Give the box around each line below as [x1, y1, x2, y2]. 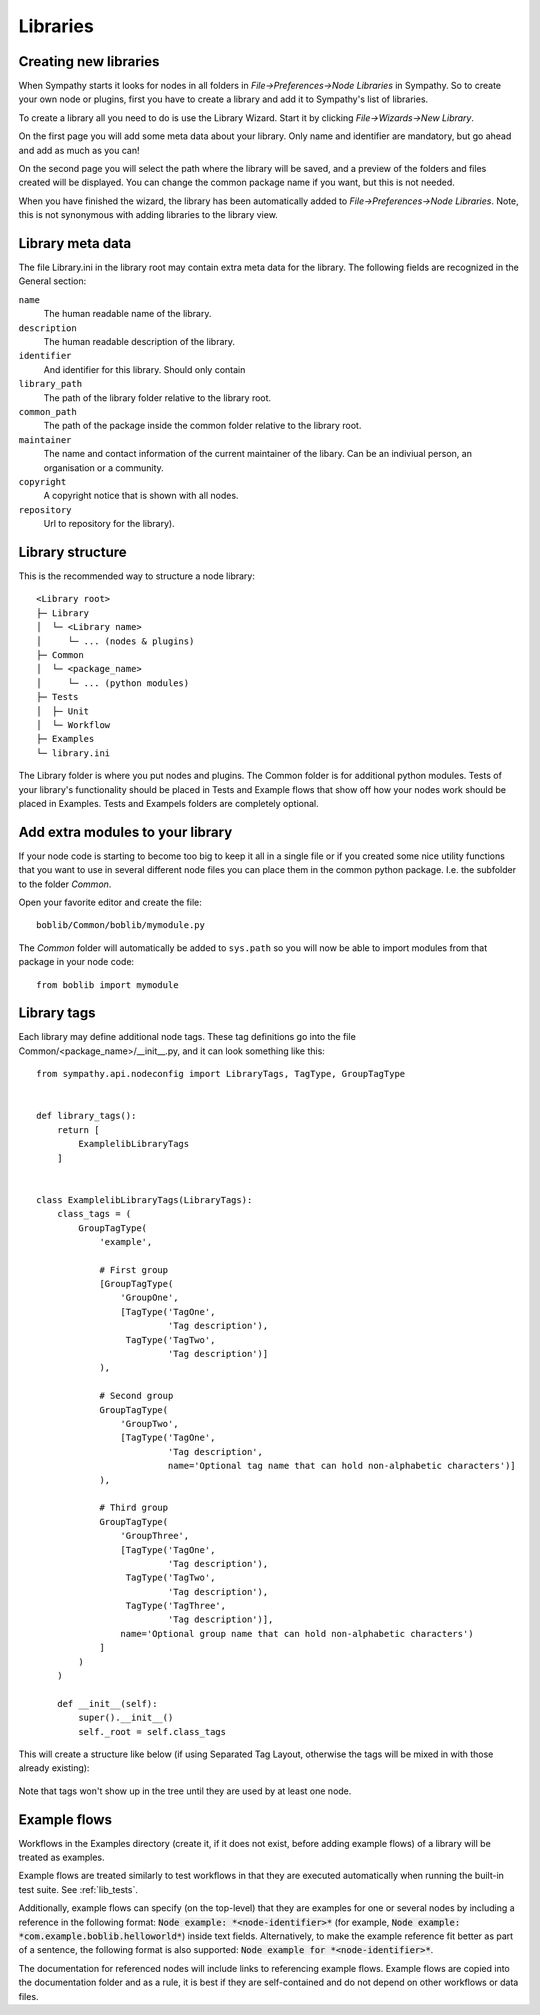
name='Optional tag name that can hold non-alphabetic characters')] [167, 1460, 517, 1472]
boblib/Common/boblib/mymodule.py [36, 920, 205, 931]
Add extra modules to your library [18, 823, 233, 840]
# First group [99, 1264, 169, 1275]
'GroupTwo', [120, 1418, 179, 1429]
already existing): [18, 1762, 90, 1774]
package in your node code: [18, 956, 135, 968]
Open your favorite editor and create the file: [18, 896, 202, 908]
